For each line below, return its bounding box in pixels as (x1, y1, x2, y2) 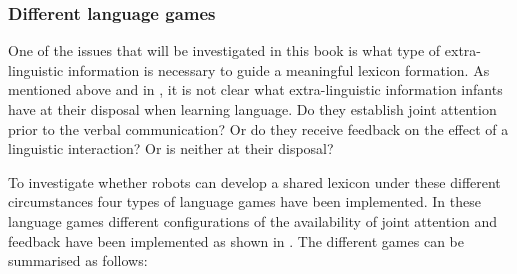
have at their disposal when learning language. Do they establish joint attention (8, 99, 497, 119)
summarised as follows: (8, 250, 148, 271)
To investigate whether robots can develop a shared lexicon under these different (8, 171, 501, 192)
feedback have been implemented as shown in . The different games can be (8, 230, 464, 251)
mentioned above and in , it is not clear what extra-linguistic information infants (8, 79, 503, 100)
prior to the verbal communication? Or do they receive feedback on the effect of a (8, 118, 509, 139)
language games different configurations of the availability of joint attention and (8, 210, 498, 231)
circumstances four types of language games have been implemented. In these (8, 191, 481, 212)
